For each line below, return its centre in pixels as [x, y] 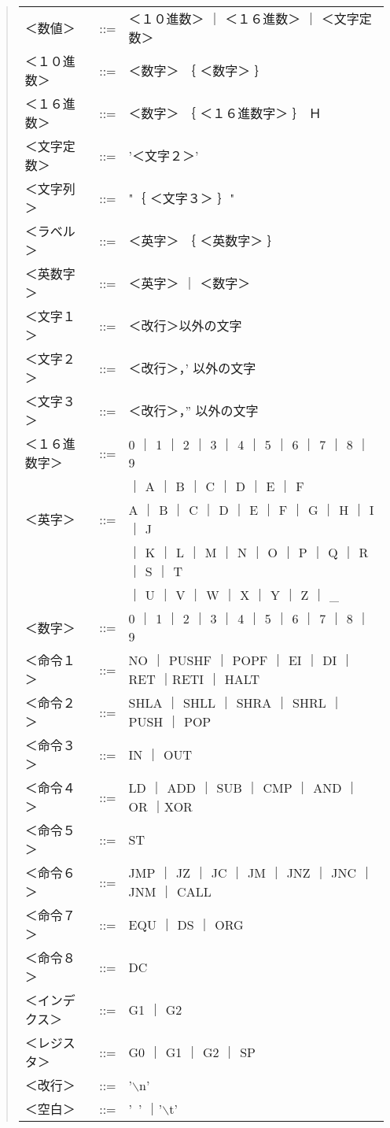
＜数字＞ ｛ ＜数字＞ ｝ [198, 70]
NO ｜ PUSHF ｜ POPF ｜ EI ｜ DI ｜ [241, 660]
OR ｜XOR [160, 806]
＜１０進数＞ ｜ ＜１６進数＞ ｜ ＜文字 [244, 18]
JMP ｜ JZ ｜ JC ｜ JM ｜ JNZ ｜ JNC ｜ [251, 873]
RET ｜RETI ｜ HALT [194, 679]
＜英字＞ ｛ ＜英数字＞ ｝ [204, 240]
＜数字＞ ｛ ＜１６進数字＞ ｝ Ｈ [225, 113]
